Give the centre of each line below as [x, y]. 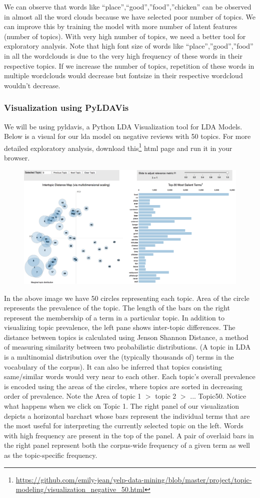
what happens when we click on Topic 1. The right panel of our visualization [122, 406]
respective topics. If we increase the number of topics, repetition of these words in [129, 65]
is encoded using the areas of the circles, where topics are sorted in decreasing [123, 386]
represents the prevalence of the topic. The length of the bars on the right [117, 308]
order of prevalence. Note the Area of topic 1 [73, 396]
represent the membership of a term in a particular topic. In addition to [114, 317]
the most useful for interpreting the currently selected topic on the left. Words [124, 426]
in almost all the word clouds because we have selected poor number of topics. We [130, 16]
